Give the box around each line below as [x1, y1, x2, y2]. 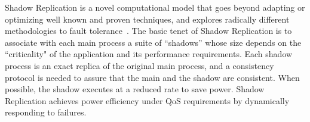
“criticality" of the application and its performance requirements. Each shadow [5, 48, 293, 60]
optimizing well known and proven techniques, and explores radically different [5, 12, 290, 25]
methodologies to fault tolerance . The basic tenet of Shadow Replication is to [5, 24, 292, 37]
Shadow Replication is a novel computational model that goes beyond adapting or [5, 1, 305, 13]
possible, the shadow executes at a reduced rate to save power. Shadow [5, 83, 265, 95]
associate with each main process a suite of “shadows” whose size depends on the [5, 36, 302, 48]
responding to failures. [5, 106, 87, 118]
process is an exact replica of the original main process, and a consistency [5, 59, 274, 71]
